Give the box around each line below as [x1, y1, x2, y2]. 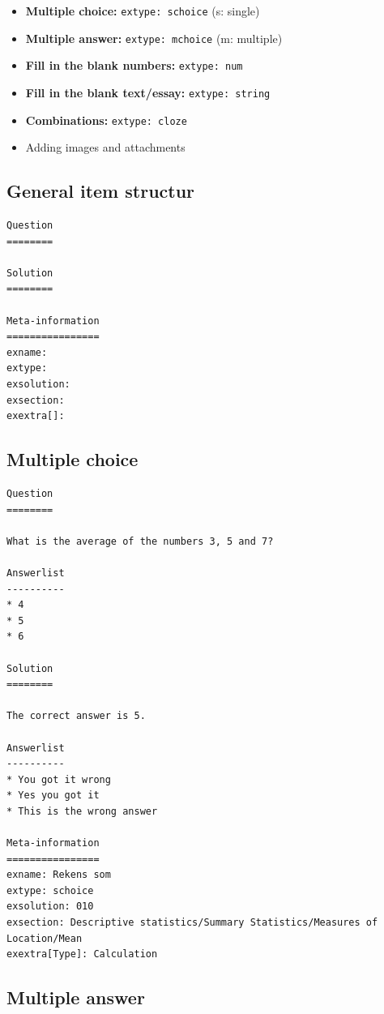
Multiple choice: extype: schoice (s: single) [25, 2, 260, 19]
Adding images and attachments [25, 139, 186, 156]
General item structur [6, 178, 195, 203]
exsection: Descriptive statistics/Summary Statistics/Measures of [6, 917, 378, 929]
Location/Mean [6, 932, 83, 944]
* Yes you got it [6, 789, 100, 802]
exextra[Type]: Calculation [6, 948, 158, 961]
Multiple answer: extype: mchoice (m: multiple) [25, 29, 283, 46]
